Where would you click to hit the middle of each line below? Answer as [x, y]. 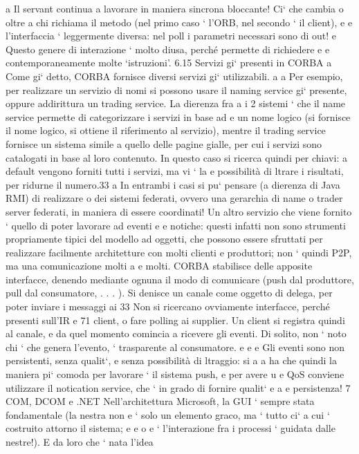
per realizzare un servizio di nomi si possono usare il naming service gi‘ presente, [176, 89]
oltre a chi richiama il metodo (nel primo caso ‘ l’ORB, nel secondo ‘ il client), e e [179, 22]
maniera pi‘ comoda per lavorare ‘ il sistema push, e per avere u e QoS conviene [175, 374]
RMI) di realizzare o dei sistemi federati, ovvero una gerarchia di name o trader [174, 198]
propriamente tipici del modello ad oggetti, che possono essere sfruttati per [164, 239]
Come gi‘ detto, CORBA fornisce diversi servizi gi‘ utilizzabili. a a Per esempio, [174, 76]
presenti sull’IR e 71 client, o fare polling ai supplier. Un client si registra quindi [175, 320]
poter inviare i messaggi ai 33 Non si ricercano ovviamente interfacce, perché [168, 306]
